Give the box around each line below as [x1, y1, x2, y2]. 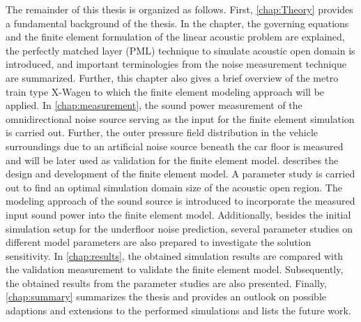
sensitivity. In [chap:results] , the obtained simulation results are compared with [6, 248, 344, 263]
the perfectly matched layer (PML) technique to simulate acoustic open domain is [6, 43, 355, 57]
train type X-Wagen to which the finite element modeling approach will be [6, 84, 325, 98]
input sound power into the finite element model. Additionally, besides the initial [6, 207, 351, 221]
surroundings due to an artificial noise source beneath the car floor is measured [6, 138, 344, 153]
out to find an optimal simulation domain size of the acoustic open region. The [6, 180, 342, 194]
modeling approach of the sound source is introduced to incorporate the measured [6, 193, 355, 208]
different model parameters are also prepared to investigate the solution [6, 235, 312, 249]
